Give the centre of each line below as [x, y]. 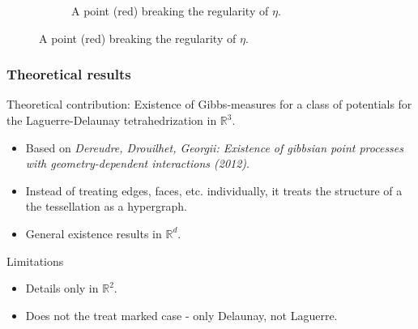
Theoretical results [69, 74]
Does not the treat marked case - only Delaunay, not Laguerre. [181, 315]
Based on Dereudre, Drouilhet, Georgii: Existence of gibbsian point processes [215, 147]
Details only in [62, 288]
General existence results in [94, 233]
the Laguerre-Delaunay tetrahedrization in [112, 120]
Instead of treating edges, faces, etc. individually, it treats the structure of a [214, 190]
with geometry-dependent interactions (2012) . [137, 163]
